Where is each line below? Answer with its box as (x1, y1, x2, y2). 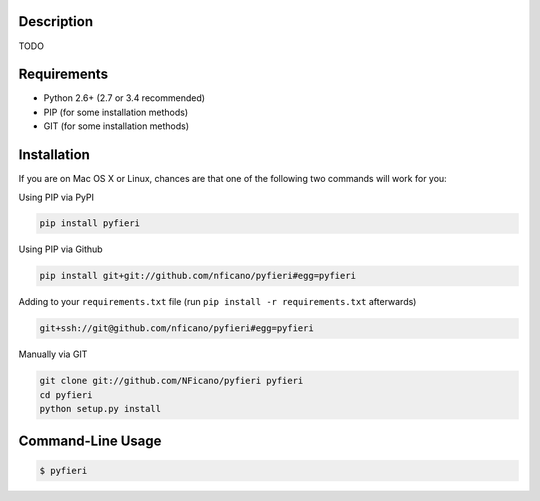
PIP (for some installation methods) (43, 106, 189, 118)
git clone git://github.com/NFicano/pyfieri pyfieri (39, 375, 304, 387)
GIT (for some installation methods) (43, 120, 190, 132)
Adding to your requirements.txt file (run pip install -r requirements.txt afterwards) (18, 296, 417, 308)
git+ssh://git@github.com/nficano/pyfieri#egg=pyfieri (39, 323, 314, 334)
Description (18, 13, 94, 30)
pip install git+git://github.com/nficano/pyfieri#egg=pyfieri (39, 270, 357, 282)
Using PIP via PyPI (18, 191, 95, 203)
